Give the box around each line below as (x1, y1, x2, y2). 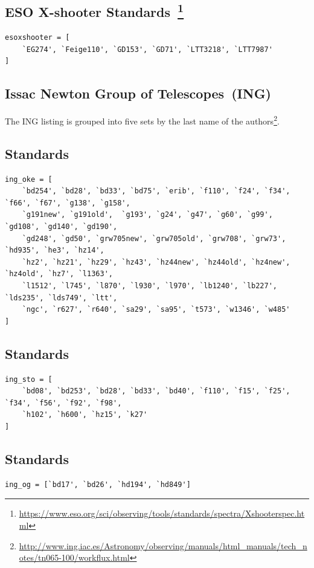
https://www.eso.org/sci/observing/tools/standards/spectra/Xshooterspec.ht (19, 507, 305, 520)
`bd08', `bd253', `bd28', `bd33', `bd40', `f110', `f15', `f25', (22, 387, 290, 396)
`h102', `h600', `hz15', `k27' (22, 410, 148, 419)
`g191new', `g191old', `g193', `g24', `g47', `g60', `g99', (22, 210, 273, 219)
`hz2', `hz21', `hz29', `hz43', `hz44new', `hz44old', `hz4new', (22, 257, 290, 266)
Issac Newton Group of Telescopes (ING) (5, 84, 271, 103)
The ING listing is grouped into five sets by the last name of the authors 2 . (5, 113, 280, 127)
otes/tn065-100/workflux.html (19, 551, 130, 564)
